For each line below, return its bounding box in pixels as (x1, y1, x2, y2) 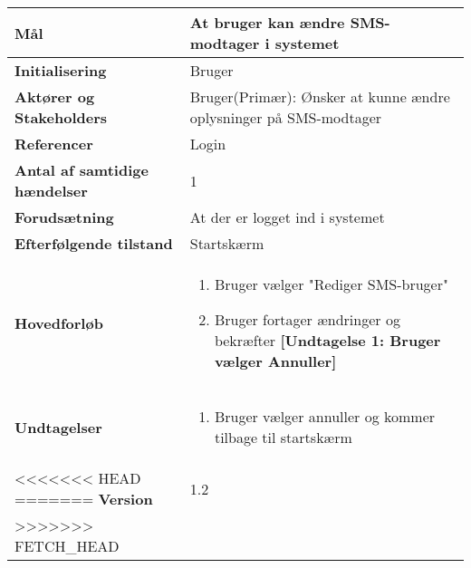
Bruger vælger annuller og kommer (214, 406, 436, 427)
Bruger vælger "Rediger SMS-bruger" (214, 274, 448, 294)
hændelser (14, 180, 88, 201)
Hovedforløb (14, 312, 103, 333)
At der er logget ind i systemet (189, 207, 385, 227)
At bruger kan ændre (189, 12, 345, 33)
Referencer (14, 133, 93, 154)
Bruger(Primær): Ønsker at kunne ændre (189, 86, 450, 107)
